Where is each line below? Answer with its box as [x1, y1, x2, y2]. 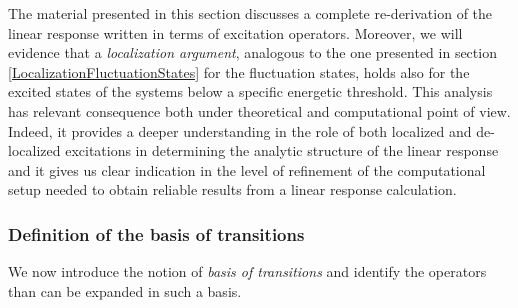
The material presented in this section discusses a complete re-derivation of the [8, 3, 493, 23]
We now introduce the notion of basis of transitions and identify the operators [8, 261, 487, 282]
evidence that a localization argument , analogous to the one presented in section [8, 42, 497, 63]
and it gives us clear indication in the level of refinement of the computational [8, 159, 486, 180]
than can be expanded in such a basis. [8, 280, 242, 301]
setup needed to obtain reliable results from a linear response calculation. [8, 179, 457, 200]
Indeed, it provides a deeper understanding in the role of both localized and [8, 120, 472, 141]
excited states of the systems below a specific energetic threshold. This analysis [8, 81, 493, 102]
